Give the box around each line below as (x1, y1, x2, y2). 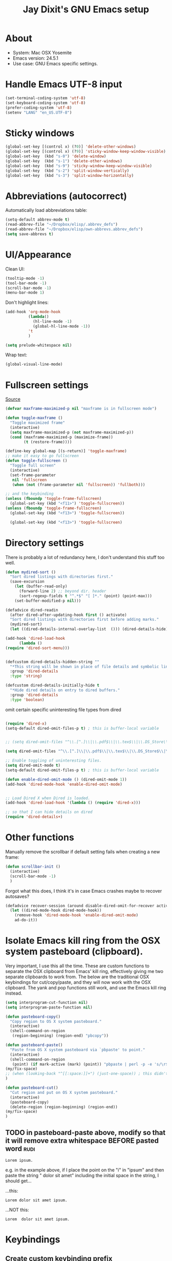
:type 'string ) (10, 674, 42, 679)
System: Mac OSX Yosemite (12, 49, 72, 56)
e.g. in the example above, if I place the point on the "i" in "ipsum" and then (5, 1167, 164, 1173)
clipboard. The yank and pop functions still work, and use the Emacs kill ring (5, 984, 166, 990)
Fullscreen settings (5, 379, 89, 391)
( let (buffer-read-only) (14, 584, 68, 589)
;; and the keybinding (5, 491, 54, 497)
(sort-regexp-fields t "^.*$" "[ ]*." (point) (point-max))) (18, 593, 153, 599)
